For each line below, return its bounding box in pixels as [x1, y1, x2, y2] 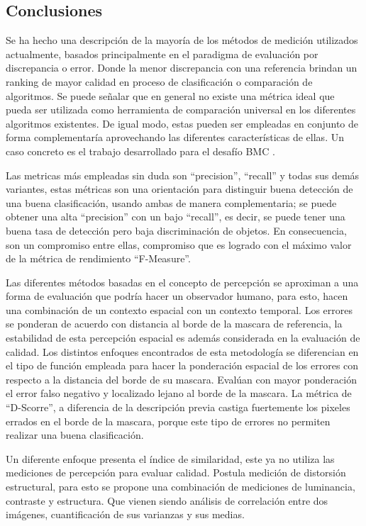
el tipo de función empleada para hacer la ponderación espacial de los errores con [6, 358, 359, 373]
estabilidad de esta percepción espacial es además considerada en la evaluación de [6, 330, 360, 345]
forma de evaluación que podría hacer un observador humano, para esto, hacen [6, 289, 348, 303]
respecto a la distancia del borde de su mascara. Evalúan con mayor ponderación [6, 371, 357, 386]
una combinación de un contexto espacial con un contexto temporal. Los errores [6, 302, 353, 317]
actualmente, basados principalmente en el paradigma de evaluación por [6, 46, 318, 61]
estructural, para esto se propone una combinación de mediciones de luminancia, [6, 479, 355, 494]
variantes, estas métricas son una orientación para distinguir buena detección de [6, 181, 353, 196]
